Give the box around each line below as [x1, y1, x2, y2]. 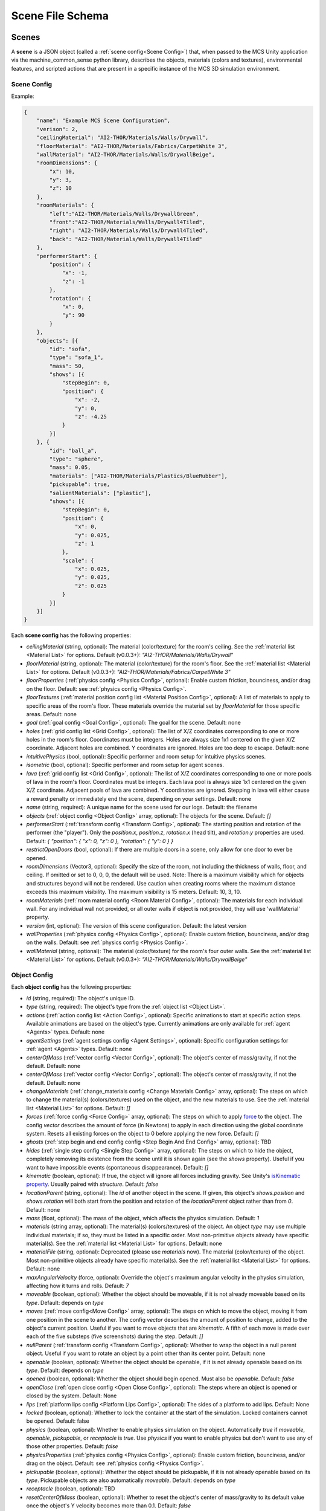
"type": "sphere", [49, 455, 104, 462]
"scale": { [62, 557, 95, 564]
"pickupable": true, [49, 481, 110, 488]
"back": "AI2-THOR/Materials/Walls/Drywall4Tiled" [49, 236, 202, 242]
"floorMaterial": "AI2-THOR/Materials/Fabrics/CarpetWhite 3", [36, 143, 228, 149]
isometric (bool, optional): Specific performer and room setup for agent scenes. [26, 762, 225, 769]
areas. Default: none [26, 710, 77, 717]
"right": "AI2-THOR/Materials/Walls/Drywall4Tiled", [49, 227, 209, 234]
